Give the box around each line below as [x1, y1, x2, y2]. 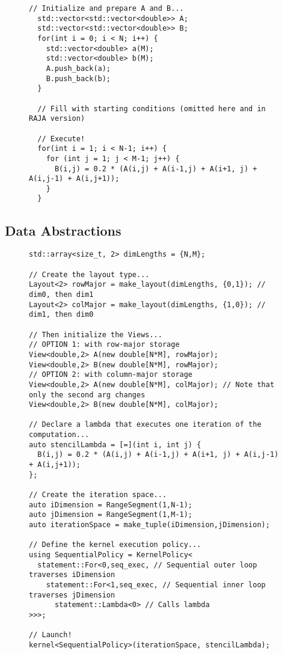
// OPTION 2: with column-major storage [29, 370, 193, 379]
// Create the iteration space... [29, 490, 167, 500]
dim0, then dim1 [29, 290, 94, 299]
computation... [29, 430, 90, 439]
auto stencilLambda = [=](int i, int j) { [29, 440, 201, 449]
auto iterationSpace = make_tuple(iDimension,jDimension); [29, 521, 270, 530]
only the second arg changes [29, 390, 146, 399]
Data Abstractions [5, 221, 121, 239]
